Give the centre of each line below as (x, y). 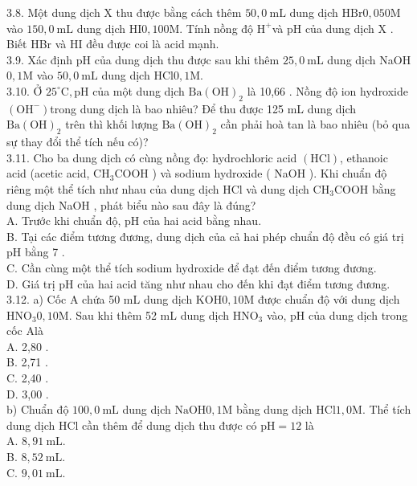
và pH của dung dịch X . (333, 28)
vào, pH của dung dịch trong (337, 314)
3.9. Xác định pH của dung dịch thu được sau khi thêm (143, 59)
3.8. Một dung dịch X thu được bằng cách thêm (124, 12)
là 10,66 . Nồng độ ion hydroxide (328, 90)
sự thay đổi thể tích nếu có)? (78, 142)
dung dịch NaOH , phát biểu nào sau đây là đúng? (131, 204)
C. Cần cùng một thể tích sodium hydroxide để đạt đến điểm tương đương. (192, 267)
